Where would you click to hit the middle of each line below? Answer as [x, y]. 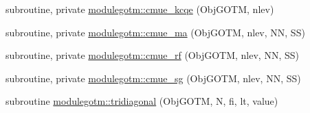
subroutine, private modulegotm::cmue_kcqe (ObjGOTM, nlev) [140, 9]
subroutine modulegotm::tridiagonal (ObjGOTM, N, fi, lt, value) [142, 101]
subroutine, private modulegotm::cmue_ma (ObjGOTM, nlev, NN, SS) [155, 32]
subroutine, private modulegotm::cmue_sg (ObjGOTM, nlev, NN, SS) [153, 78]
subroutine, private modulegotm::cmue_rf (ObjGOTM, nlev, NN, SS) [152, 55]
